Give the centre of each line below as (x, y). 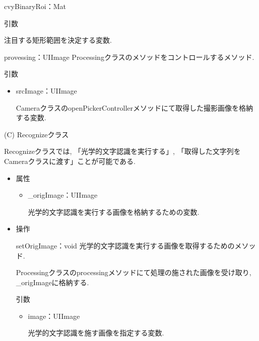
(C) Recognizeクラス (37, 134)
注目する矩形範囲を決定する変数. (58, 40)
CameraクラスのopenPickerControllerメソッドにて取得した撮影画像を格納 (135, 107)
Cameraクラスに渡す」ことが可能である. (70, 161)
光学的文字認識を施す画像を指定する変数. (96, 333)
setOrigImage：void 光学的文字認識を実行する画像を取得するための (125, 245)
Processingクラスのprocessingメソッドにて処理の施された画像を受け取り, (134, 272)
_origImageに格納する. (52, 282)
